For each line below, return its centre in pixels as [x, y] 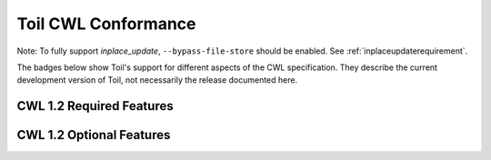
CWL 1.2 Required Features [95, 106]
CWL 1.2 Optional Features [94, 135]
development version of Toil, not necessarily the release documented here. [157, 80]
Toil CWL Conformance [106, 24]
